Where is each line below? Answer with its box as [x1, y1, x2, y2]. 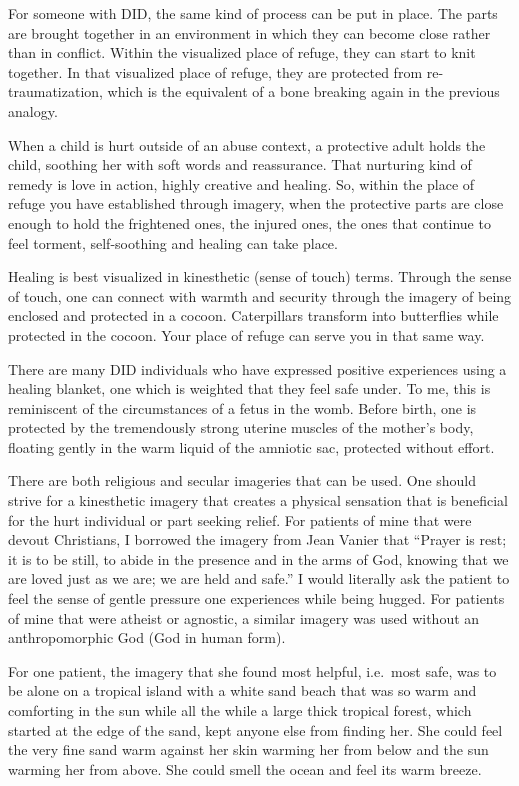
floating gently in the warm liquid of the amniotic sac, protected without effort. [8, 436, 495, 457]
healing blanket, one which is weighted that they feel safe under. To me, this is [8, 378, 491, 399]
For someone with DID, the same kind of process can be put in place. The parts [8, 3, 498, 23]
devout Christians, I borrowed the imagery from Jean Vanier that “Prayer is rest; [8, 529, 507, 550]
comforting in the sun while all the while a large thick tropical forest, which [8, 700, 472, 720]
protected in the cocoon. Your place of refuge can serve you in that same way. [8, 324, 485, 345]
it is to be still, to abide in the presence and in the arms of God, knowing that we [8, 548, 509, 569]
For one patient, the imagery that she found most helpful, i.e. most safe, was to [8, 660, 497, 681]
